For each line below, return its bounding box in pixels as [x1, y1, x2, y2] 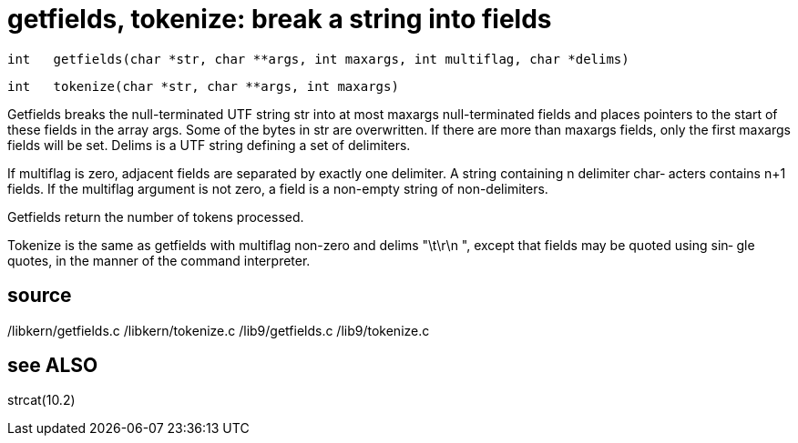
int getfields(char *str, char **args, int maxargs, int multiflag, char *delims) [7, 51, 629, 66]
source [7, 284, 72, 307]
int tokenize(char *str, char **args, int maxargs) [7, 78, 399, 94]
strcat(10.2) [7, 392, 76, 408]
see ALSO [7, 354, 98, 378]
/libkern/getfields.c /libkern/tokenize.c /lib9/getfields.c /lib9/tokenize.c [7, 322, 430, 338]
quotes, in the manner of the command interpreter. [7, 252, 311, 268]
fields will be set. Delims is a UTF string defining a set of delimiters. [7, 136, 411, 153]
